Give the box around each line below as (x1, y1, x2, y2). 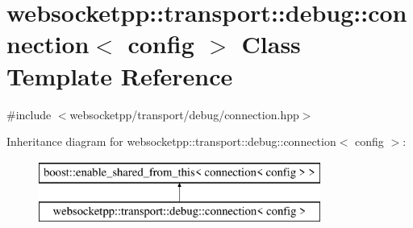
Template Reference (6, 59, 233, 92)
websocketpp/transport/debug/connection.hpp (69, 106, 299, 122)
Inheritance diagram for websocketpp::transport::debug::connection (6, 133, 336, 150)
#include (6, 106, 52, 122)
